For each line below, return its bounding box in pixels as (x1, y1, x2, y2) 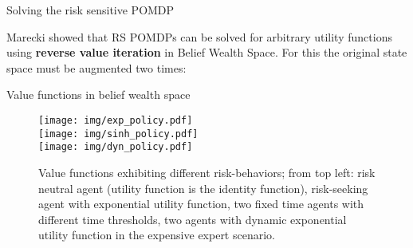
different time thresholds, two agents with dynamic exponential (38, 211, 347, 227)
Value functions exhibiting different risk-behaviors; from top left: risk (38, 163, 376, 180)
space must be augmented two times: (6, 59, 187, 76)
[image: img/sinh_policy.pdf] (38, 128, 199, 140)
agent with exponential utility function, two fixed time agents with (38, 195, 364, 212)
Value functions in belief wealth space (6, 86, 191, 103)
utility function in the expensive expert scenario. (38, 226, 275, 243)
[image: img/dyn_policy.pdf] (38, 141, 193, 153)
